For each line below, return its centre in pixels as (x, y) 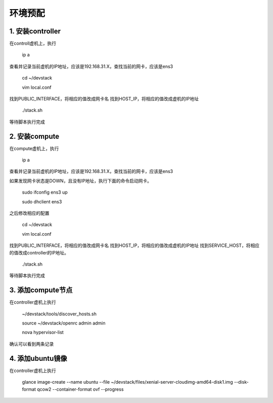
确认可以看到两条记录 (32, 344)
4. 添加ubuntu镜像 (38, 358)
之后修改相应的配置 (29, 213)
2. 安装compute (34, 136)
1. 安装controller (35, 31)
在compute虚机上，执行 (34, 148)
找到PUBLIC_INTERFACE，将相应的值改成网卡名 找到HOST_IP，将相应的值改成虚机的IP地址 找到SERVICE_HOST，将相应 (134, 245)
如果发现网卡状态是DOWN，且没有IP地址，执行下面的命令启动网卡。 (80, 180)
